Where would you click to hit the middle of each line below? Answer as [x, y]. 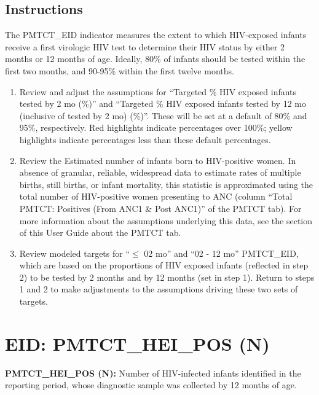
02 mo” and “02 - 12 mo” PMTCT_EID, [221, 253]
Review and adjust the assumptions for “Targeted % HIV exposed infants [158, 91]
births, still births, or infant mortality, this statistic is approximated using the [166, 184]
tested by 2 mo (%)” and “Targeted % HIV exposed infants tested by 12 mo [163, 104]
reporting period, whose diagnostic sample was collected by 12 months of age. [151, 385]
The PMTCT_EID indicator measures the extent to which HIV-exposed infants [156, 35]
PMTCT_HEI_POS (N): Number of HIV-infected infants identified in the [153, 373]
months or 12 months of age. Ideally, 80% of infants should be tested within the [155, 59]
